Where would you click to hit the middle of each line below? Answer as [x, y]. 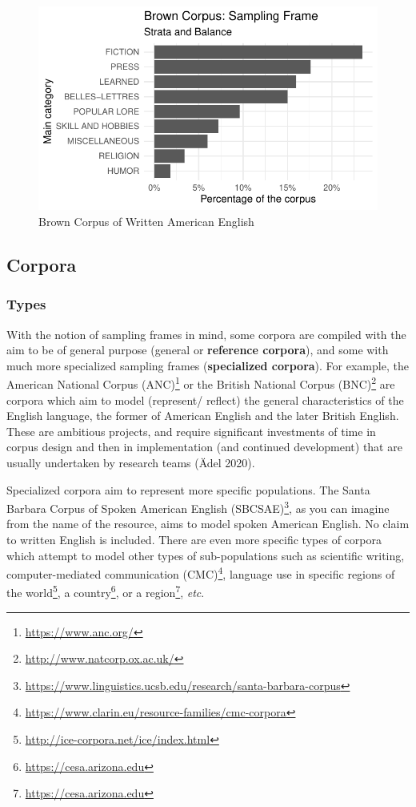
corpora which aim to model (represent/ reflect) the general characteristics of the [205, 399]
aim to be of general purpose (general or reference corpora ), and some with [198, 350]
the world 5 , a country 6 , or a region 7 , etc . [106, 591]
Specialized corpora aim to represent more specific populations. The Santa [188, 489]
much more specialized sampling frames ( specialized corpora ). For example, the [208, 365]
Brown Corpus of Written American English [146, 221]
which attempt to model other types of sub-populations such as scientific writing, [206, 555]
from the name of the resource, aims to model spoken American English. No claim [208, 524]
